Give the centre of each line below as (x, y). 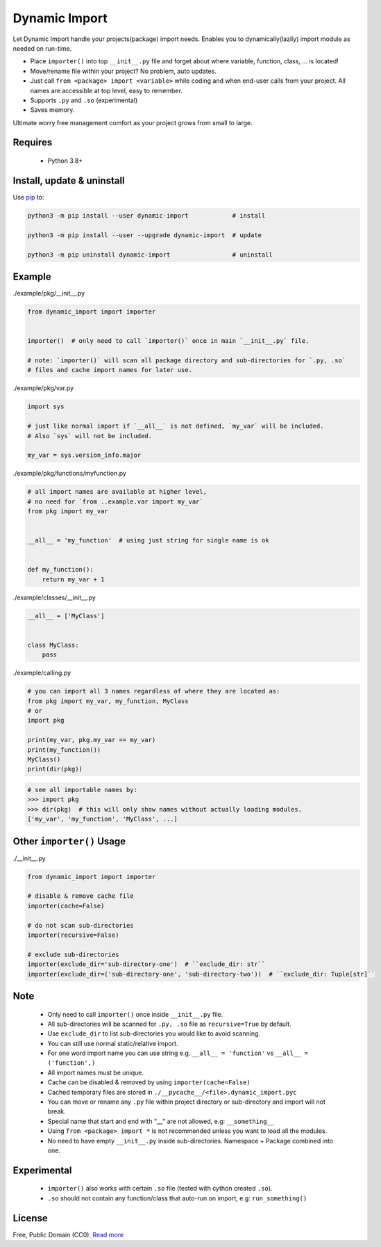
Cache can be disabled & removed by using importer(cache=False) (149, 1082)
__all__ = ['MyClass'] (66, 616)
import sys (46, 407)
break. (57, 1111)
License (30, 1218)
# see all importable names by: (83, 790)
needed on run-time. (42, 48)
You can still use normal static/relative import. (113, 1043)
